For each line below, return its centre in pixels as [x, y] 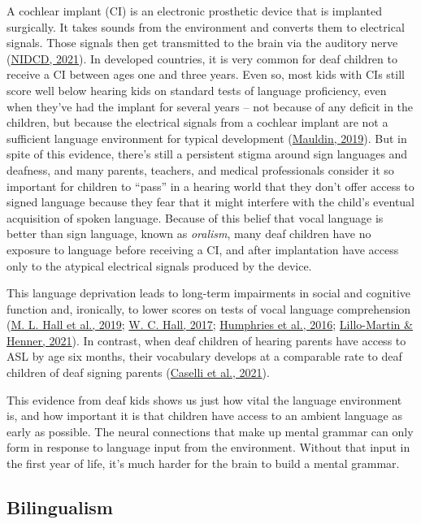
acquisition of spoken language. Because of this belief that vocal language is [195, 217]
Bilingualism [60, 507]
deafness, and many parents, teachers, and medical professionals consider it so [200, 169]
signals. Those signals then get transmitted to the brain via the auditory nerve [202, 43]
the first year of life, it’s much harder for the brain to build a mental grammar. [203, 463]
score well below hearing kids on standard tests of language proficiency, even [197, 90]
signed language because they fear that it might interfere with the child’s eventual [211, 202]
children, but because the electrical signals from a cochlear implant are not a [197, 122]
